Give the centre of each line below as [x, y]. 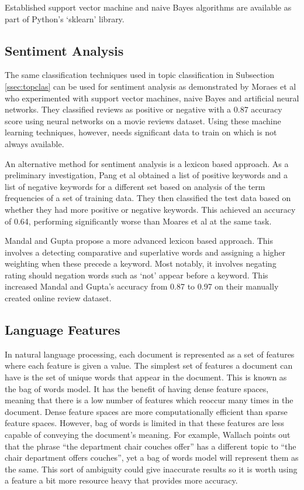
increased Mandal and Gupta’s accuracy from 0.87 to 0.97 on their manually [142, 286]
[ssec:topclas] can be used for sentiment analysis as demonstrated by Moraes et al [151, 86]
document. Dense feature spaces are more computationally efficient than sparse [146, 411]
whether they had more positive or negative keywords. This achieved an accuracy [150, 209]
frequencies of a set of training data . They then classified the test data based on [148, 198]
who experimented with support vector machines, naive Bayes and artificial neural [152, 98]
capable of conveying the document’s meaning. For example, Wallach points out [148, 435]
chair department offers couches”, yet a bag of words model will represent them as [152, 457]
